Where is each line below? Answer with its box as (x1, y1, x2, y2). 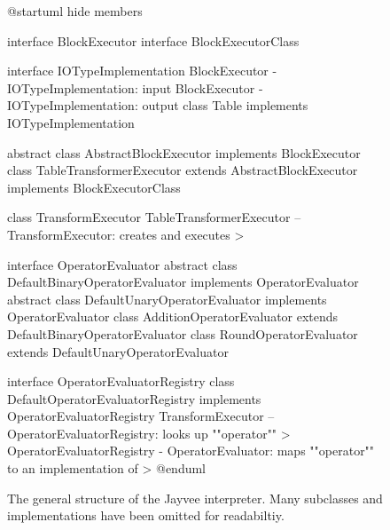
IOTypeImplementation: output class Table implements (7, 96, 308, 115)
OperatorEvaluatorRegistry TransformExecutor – (7, 407, 275, 425)
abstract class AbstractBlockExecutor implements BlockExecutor (7, 143, 361, 162)
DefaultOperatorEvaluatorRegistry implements (7, 389, 261, 407)
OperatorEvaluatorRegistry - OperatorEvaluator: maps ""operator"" (7, 441, 375, 460)
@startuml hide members (7, 2, 143, 20)
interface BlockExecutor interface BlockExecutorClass (7, 31, 300, 50)
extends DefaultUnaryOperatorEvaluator (7, 342, 229, 360)
